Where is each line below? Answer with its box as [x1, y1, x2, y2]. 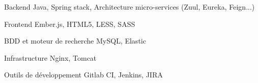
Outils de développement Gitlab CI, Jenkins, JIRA [4, 69, 163, 80]
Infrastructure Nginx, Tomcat [4, 52, 97, 63]
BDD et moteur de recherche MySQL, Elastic [4, 35, 146, 46]
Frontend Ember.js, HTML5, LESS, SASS [4, 18, 135, 29]
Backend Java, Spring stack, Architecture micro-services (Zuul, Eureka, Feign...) [4, 2, 255, 12]
